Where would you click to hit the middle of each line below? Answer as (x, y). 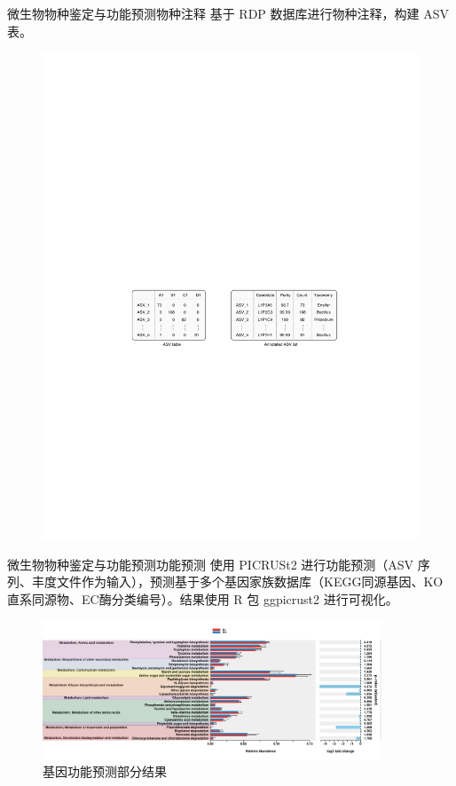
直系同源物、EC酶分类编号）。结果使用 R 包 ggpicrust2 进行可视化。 (203, 598)
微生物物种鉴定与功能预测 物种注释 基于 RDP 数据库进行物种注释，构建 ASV (228, 13)
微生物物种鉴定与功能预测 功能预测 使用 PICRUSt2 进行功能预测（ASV (211, 564)
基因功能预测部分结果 (105, 771)
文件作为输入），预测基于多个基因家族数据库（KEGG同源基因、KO (250, 582)
